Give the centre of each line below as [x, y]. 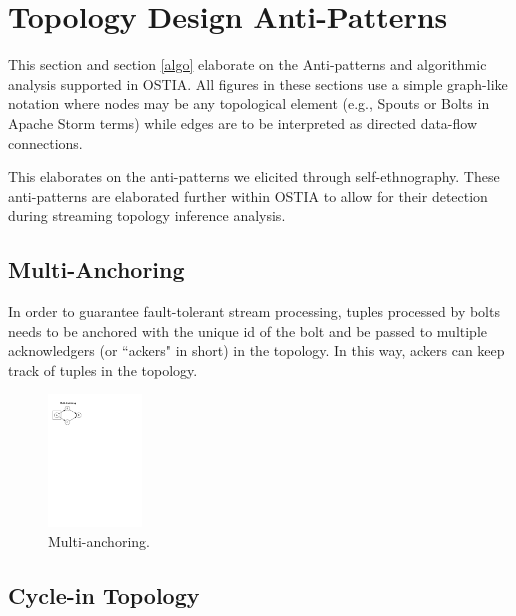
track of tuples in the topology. [103, 369]
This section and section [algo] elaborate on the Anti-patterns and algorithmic [247, 64]
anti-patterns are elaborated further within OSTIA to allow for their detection [248, 195]
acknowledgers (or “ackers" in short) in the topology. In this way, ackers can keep [256, 350]
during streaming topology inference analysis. [147, 215]
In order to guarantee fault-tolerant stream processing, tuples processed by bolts [254, 311]
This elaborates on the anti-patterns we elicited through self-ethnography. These [254, 176]
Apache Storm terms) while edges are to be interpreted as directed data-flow [243, 122]
